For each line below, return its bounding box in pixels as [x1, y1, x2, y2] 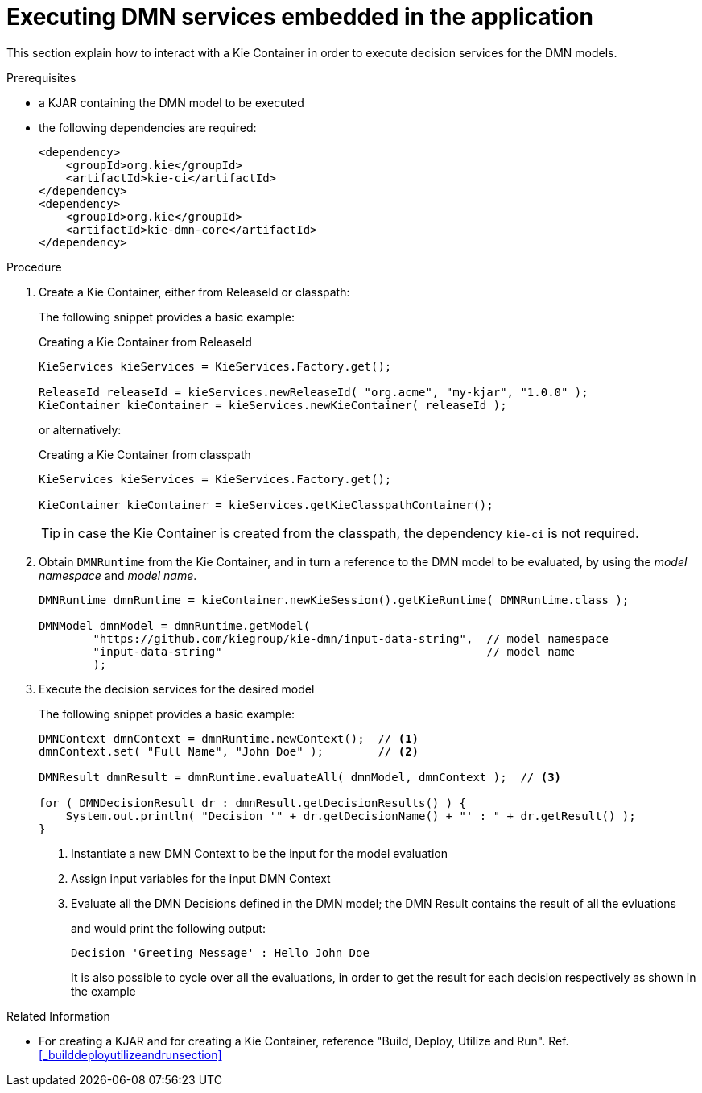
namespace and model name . [39, 568, 197, 582]
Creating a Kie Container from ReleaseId [39, 334, 252, 349]
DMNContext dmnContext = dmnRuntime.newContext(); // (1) [39, 731, 419, 745]
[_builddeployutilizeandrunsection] [39, 1047, 222, 1062]
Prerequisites [6, 70, 76, 85]
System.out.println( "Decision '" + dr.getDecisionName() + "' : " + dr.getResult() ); [65, 809, 636, 822]
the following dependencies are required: [39, 120, 257, 135]
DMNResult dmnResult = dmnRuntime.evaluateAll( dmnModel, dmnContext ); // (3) [39, 770, 562, 784]
